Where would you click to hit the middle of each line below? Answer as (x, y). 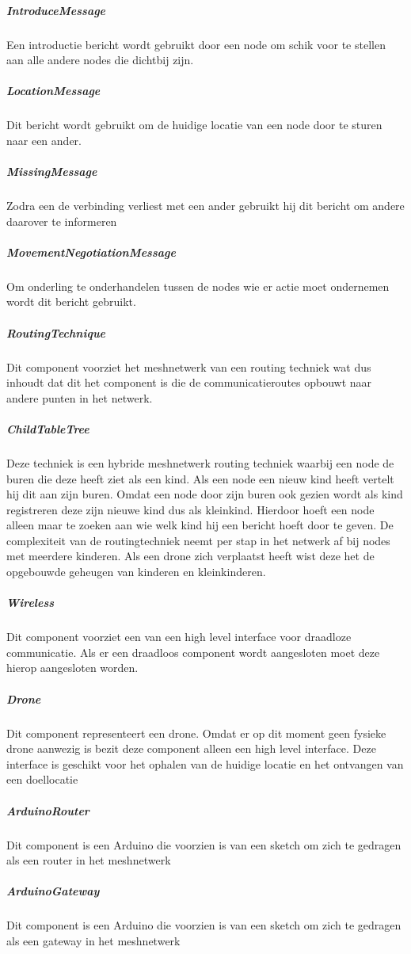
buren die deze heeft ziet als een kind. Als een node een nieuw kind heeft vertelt (200, 478)
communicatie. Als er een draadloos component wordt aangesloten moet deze (193, 652)
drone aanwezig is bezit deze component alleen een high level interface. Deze (191, 748)
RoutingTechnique (56, 332)
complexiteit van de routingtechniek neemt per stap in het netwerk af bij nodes (198, 540)
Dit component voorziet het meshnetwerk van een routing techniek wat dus (189, 366)
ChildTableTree (48, 428)
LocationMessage (53, 91)
